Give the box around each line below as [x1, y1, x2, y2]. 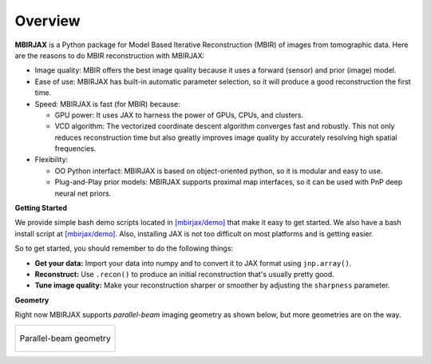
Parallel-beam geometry [19, 332, 111, 343]
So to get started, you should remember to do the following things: [14, 243, 234, 253]
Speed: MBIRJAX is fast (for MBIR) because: [34, 99, 181, 109]
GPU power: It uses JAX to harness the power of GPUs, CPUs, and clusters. [54, 110, 303, 120]
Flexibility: [34, 155, 69, 164]
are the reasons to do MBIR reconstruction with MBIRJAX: [14, 50, 205, 60]
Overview [14, 12, 81, 30]
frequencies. [54, 144, 97, 153]
